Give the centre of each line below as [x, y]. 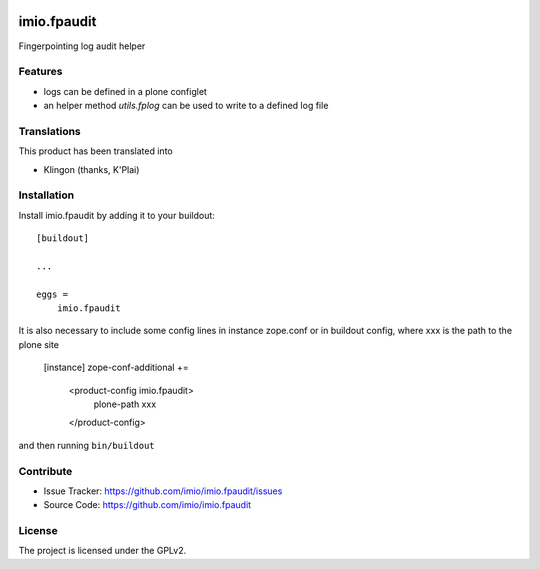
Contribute [45, 471]
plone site [39, 344]
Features [40, 72]
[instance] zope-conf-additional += [116, 367]
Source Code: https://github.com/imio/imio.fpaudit [147, 505]
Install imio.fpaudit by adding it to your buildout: [116, 215]
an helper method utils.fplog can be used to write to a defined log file [186, 106]
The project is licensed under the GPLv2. [102, 551]
